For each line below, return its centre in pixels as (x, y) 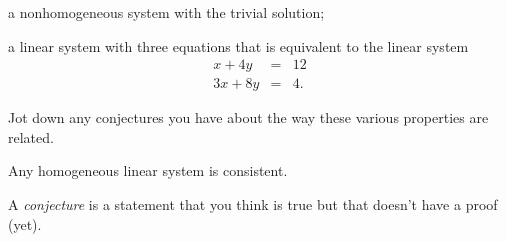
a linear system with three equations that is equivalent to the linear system (238, 45)
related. (31, 136)
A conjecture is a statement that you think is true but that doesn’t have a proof (253, 204)
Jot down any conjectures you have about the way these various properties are (248, 117)
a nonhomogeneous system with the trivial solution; (166, 12)
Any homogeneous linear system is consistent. (148, 170)
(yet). (25, 223)
